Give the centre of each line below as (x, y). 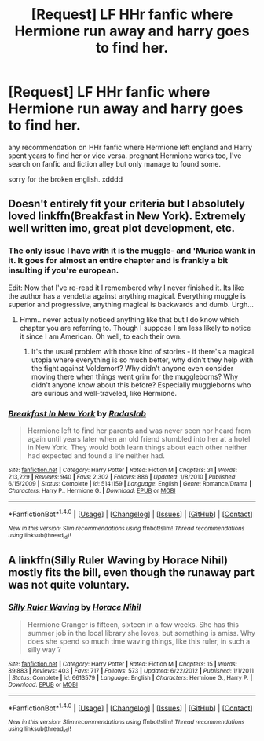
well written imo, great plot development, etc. (122, 228)
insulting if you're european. (64, 270)
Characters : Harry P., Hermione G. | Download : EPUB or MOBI (92, 490)
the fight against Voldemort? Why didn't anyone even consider (132, 368)
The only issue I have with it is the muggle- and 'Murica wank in (132, 251)
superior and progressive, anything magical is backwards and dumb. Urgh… (131, 304)
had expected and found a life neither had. (96, 455)
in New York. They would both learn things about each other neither (137, 447)
